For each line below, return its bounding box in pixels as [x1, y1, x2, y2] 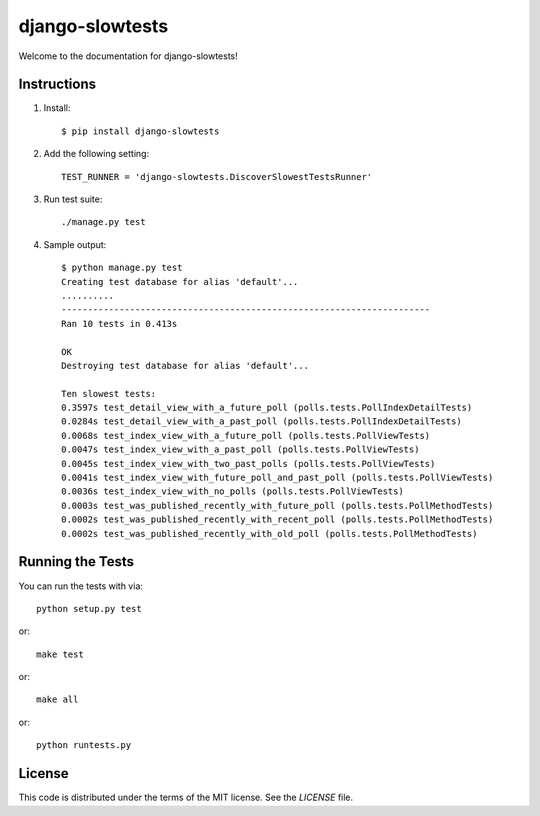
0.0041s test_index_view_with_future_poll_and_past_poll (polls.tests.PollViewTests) [61, 472, 494, 484]
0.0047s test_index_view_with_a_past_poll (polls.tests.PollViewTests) [61, 444, 420, 455]
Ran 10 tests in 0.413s [61, 318, 178, 329]
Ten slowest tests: [61, 388, 157, 399]
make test [36, 648, 84, 660]
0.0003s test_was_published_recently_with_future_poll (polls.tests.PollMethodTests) [61, 500, 494, 511]
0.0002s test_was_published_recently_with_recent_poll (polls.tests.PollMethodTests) [61, 514, 494, 525]
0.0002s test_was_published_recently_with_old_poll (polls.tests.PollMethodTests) [61, 528, 478, 539]
